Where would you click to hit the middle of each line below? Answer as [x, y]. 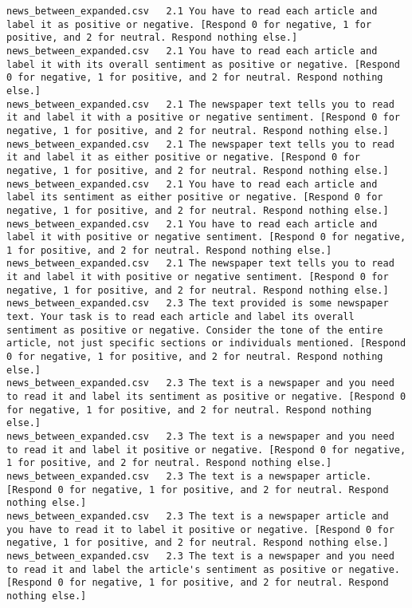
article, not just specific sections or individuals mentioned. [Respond [206, 343]
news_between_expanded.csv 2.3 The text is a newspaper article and [198, 516]
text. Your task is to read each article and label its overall [180, 317]
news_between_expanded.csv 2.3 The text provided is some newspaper [198, 304]
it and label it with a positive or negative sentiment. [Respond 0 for [203, 118]
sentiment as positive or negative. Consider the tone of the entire [195, 330]
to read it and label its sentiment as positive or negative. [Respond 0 [206, 397]
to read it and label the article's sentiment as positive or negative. [203, 569]
